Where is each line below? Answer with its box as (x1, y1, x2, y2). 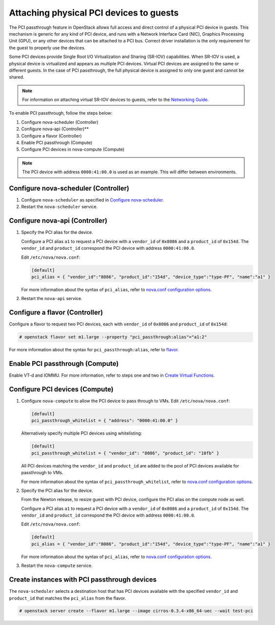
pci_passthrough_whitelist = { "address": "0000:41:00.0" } (31, 418, 178, 423)
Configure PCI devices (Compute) (9, 385, 114, 393)
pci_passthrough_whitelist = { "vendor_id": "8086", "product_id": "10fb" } (31, 450, 219, 456)
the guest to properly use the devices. (9, 44, 86, 51)
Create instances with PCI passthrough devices (9, 576, 157, 584)
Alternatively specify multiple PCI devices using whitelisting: (21, 430, 142, 436)
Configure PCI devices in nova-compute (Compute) (21, 146, 125, 152)
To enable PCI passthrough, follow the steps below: (9, 110, 113, 116)
